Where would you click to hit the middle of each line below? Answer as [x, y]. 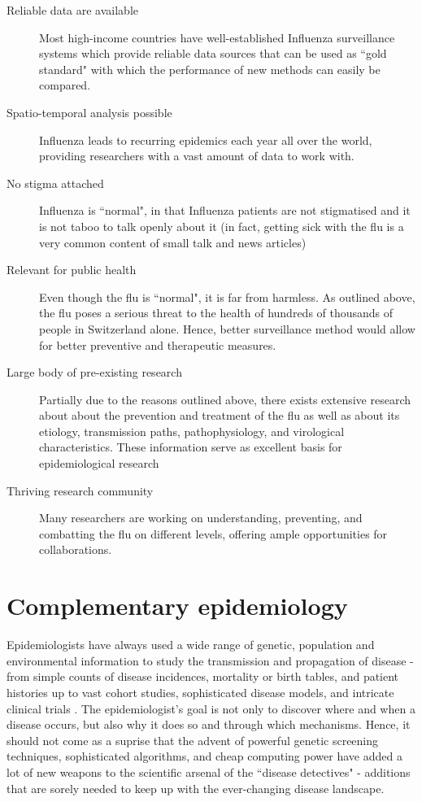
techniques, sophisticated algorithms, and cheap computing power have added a [204, 756]
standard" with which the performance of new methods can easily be [210, 69]
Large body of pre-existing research [94, 372]
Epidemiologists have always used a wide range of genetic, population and [191, 645]
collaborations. [76, 549]
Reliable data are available [73, 10]
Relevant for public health [72, 270]
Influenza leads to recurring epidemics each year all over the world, [206, 139]
